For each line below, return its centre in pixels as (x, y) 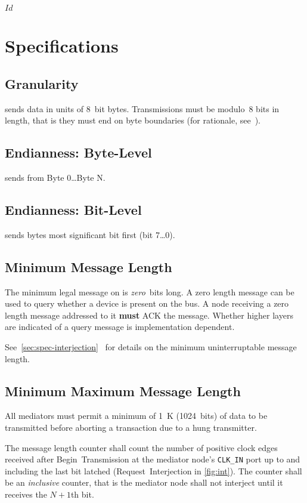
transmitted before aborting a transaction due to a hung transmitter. (131, 427)
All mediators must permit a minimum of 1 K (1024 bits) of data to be (136, 416)
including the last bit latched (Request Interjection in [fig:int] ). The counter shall (153, 470)
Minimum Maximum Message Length (123, 391)
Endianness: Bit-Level (73, 209)
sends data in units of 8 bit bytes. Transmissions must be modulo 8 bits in (142, 108)
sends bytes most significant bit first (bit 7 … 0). (90, 234)
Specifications (62, 46)
